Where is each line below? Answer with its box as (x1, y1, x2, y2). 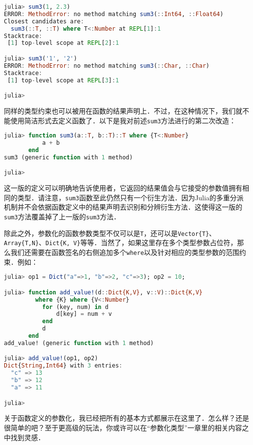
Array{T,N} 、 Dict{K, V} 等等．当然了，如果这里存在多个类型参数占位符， (4, 237, 237, 248)
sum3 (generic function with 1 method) (4, 154, 133, 161)
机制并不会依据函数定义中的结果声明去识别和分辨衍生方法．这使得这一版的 (4, 202, 242, 212)
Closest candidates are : (4, 18, 84, 25)
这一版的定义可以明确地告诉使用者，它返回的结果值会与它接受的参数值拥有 (4, 183, 242, 193)
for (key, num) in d (42, 303, 108, 310)
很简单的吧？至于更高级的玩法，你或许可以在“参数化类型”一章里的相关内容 (4, 422, 242, 432)
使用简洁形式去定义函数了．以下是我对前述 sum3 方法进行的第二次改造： (10, 115, 236, 125)
